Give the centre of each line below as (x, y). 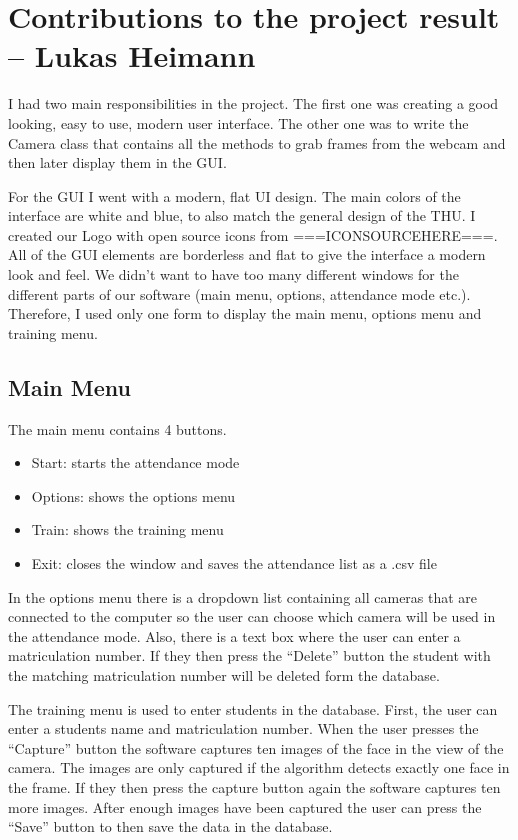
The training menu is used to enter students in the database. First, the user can (253, 708)
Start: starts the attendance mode (135, 462)
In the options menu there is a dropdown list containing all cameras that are (243, 596)
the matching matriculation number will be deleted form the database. (224, 674)
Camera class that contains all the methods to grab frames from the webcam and (257, 142)
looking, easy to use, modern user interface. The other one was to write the (238, 122)
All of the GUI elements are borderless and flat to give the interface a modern (247, 254)
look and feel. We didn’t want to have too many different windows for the (233, 274)
